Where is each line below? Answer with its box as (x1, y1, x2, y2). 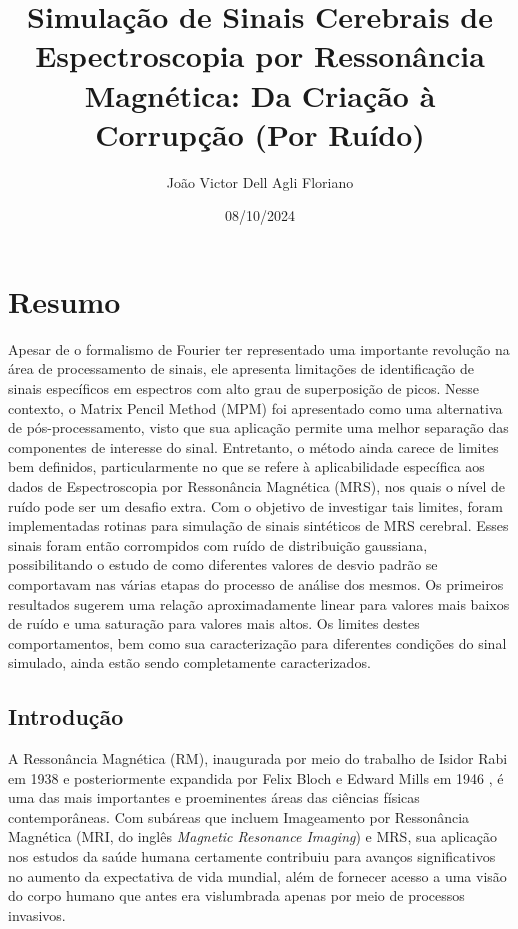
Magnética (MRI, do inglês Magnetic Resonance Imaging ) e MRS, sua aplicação (8, 826, 497, 847)
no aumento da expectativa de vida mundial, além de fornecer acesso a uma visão (8, 865, 507, 886)
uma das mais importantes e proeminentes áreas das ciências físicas (8, 787, 420, 808)
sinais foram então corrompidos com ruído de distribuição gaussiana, (8, 534, 428, 555)
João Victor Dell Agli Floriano (166, 171, 354, 192)
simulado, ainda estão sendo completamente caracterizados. (8, 652, 371, 673)
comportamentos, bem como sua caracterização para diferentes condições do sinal (8, 632, 507, 653)
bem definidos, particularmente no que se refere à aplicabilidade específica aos (8, 456, 485, 477)
